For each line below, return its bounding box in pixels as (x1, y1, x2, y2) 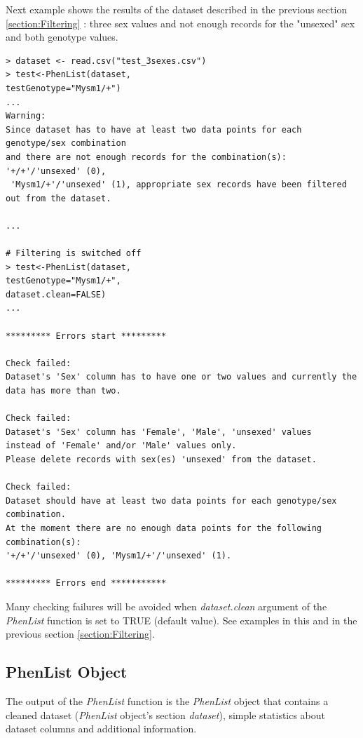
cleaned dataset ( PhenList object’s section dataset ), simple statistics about (6, 707, 326, 722)
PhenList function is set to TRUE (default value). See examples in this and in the (6, 612, 357, 627)
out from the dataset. (6, 193, 111, 203)
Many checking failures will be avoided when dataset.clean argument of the (6, 598, 327, 613)
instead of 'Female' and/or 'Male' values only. (6, 441, 237, 451)
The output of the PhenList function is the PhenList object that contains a (6, 693, 329, 708)
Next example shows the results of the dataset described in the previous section (6, 2, 348, 16)
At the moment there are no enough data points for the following (6, 523, 322, 533)
